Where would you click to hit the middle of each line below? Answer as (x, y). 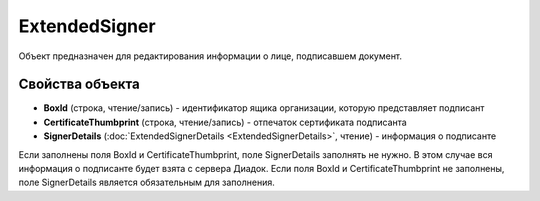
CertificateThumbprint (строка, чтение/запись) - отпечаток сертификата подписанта (225, 122)
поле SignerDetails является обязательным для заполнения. (146, 182)
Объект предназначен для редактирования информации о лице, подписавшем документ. (210, 56)
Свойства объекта (79, 84)
